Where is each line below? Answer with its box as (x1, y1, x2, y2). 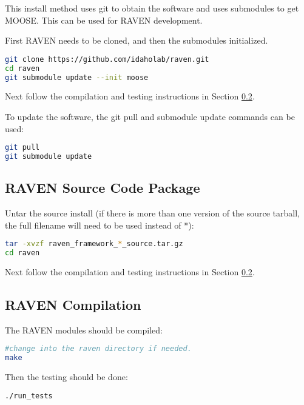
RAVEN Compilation (5, 295, 141, 314)
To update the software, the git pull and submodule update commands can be (5, 110, 295, 122)
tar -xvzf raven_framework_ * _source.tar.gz (5, 239, 183, 249)
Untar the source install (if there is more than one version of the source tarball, (5, 207, 300, 219)
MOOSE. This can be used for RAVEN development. (5, 13, 203, 26)
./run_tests (5, 391, 53, 400)
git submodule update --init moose (5, 73, 149, 82)
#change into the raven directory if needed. (5, 344, 192, 353)
